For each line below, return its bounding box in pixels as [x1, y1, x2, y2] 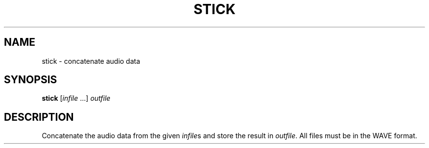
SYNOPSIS [4, 74, 57, 86]
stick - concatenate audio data [42, 56, 141, 65]
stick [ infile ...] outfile [42, 94, 111, 103]
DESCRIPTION [4, 111, 74, 123]
